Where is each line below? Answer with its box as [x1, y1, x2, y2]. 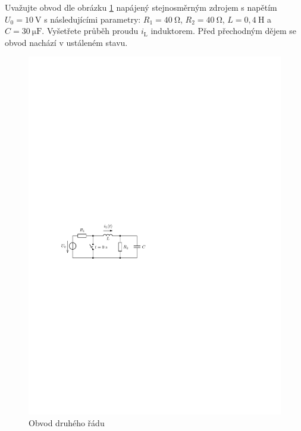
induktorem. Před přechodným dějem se [150, 24, 297, 37]
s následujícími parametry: [44, 13, 141, 25]
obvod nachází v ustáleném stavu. [5, 36, 128, 48]
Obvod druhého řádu [29, 416, 105, 429]
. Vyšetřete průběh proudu [42, 24, 139, 37]
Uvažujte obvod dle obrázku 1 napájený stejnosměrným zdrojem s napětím [5, 1, 277, 13]
